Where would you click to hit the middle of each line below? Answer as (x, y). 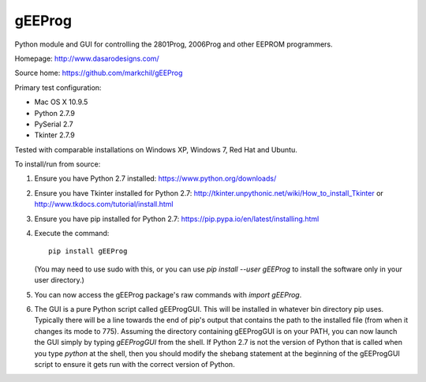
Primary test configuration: (58, 88)
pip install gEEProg (88, 251)
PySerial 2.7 (54, 124)
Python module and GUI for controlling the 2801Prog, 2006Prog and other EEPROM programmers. (174, 44)
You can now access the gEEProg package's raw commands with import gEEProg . (168, 294)
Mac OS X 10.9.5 (61, 102)
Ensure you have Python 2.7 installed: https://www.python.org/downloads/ (155, 178)
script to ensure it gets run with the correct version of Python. (135, 364)
